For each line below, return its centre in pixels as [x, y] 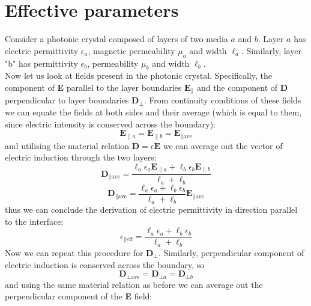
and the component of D [242, 87]
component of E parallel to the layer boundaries [93, 87]
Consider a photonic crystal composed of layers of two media [116, 39]
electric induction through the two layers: [81, 157]
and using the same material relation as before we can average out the [134, 284]
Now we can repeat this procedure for [74, 252]
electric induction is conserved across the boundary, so [105, 264]
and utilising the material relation [67, 145]
